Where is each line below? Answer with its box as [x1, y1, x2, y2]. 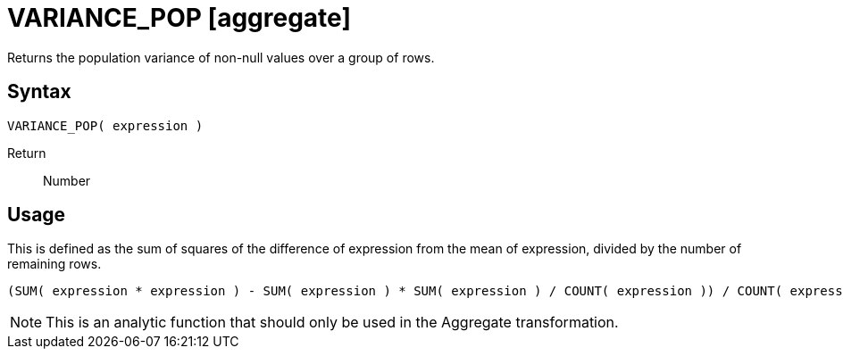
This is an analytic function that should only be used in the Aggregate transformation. [46, 313, 619, 332]
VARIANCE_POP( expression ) [7, 118, 204, 133]
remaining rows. [7, 256, 102, 272]
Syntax [7, 80, 71, 103]
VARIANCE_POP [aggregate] [7, 3, 351, 33]
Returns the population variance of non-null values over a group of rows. [7, 49, 435, 65]
